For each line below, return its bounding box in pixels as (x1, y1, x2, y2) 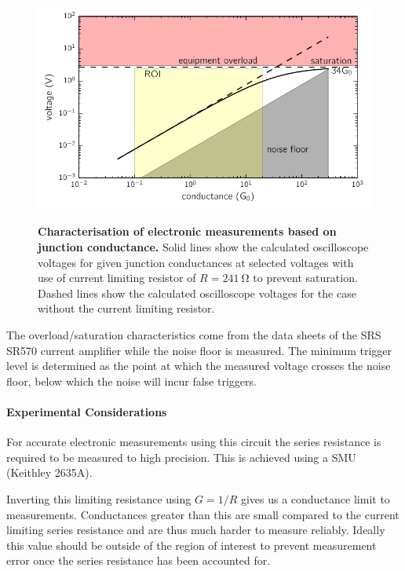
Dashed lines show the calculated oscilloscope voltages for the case (38, 284, 356, 301)
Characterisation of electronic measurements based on (38, 223, 337, 240)
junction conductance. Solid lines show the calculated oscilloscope (38, 239, 369, 255)
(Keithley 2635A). (6, 464, 93, 481)
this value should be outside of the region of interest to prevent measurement (6, 536, 377, 553)
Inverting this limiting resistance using (6, 490, 192, 507)
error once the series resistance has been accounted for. (6, 552, 271, 569)
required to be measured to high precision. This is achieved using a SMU (6, 448, 356, 465)
